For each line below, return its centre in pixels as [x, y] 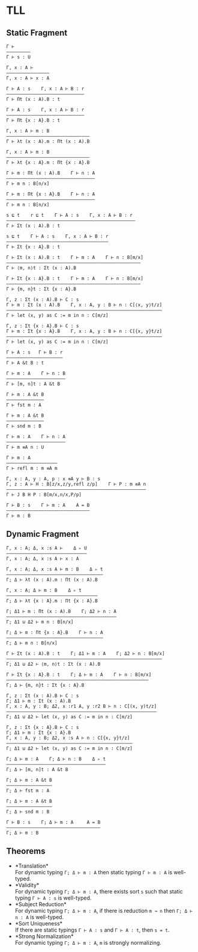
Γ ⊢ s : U [19, 57]
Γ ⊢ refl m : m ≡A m [32, 468]
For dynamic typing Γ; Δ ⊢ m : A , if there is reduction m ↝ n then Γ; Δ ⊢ [104, 910]
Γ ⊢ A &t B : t [25, 363]
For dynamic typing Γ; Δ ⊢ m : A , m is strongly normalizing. [88, 942]
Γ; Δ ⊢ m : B [22, 833]
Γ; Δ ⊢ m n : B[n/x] [32, 643]
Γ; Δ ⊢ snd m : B [28, 812]
